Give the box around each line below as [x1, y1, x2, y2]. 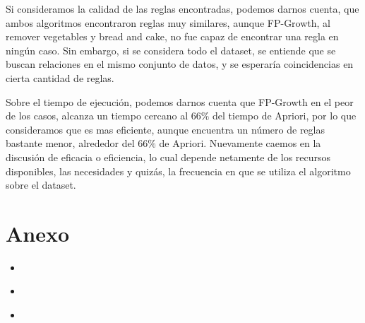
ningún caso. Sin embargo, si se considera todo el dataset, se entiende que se [6, 42, 336, 57]
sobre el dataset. [6, 177, 76, 192]
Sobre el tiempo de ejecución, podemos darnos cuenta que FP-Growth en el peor [6, 94, 354, 109]
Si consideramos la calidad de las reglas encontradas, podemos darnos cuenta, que [6, 1, 359, 16]
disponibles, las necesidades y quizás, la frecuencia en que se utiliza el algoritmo [6, 163, 351, 178]
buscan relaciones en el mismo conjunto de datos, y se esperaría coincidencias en [6, 57, 354, 71]
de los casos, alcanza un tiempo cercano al [6, 108, 189, 123]
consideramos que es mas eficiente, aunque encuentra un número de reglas [6, 122, 325, 136]
